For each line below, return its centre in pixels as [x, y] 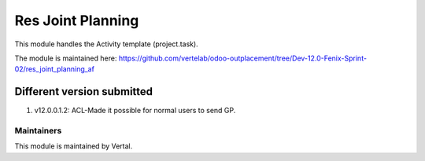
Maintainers [38, 131]
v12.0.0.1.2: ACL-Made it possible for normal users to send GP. [135, 111]
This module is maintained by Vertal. [74, 146]
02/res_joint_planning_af [54, 69]
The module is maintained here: [66, 58]
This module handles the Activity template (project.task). [106, 44]
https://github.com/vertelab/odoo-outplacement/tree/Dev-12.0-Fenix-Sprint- [243, 58]
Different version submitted [84, 91]
